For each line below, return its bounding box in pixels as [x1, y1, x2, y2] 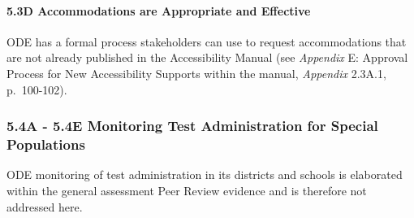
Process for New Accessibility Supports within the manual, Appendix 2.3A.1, [6, 64, 386, 81]
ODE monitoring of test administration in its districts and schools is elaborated [6, 166, 403, 183]
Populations [6, 134, 85, 155]
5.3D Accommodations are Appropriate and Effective [6, 2, 311, 19]
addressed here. [6, 198, 83, 215]
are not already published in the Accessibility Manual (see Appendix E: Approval [6, 49, 408, 66]
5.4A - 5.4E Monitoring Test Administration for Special [6, 116, 378, 136]
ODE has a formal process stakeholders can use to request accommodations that [6, 33, 407, 50]
